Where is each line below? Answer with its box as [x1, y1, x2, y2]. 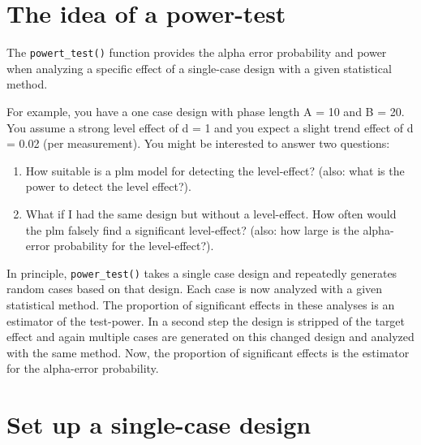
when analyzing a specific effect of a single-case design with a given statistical [6, 59, 392, 76]
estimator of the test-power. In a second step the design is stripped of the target [6, 312, 406, 329]
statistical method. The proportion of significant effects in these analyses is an [6, 296, 395, 313]
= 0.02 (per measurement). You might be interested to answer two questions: [6, 135, 390, 152]
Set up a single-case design [6, 408, 311, 441]
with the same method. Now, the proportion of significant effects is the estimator [6, 343, 410, 361]
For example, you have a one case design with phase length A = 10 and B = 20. [6, 102, 405, 119]
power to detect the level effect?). [25, 178, 191, 195]
